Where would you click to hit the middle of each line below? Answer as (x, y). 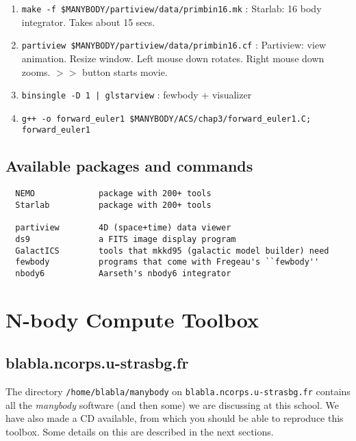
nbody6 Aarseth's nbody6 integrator (123, 273)
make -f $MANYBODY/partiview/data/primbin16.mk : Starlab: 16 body (171, 8)
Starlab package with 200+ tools (113, 205)
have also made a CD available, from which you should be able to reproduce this (175, 418)
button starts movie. (125, 71)
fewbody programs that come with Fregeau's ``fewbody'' (167, 262)
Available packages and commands (129, 166)
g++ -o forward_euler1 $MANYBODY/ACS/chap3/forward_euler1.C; (166, 119)
